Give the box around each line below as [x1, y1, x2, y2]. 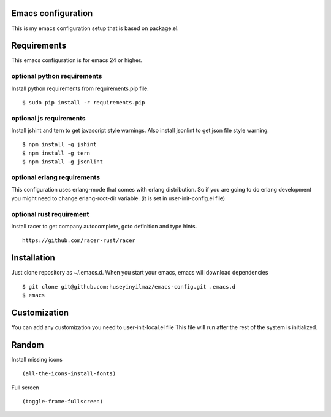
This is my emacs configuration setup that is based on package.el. [11, 25, 179, 32]
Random [11, 340, 44, 350]
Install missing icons [11, 356, 63, 363]
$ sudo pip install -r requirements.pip [22, 99, 145, 106]
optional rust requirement [11, 209, 89, 218]
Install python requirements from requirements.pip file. [11, 85, 150, 92]
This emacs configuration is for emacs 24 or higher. [11, 57, 142, 64]
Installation [11, 252, 55, 263]
